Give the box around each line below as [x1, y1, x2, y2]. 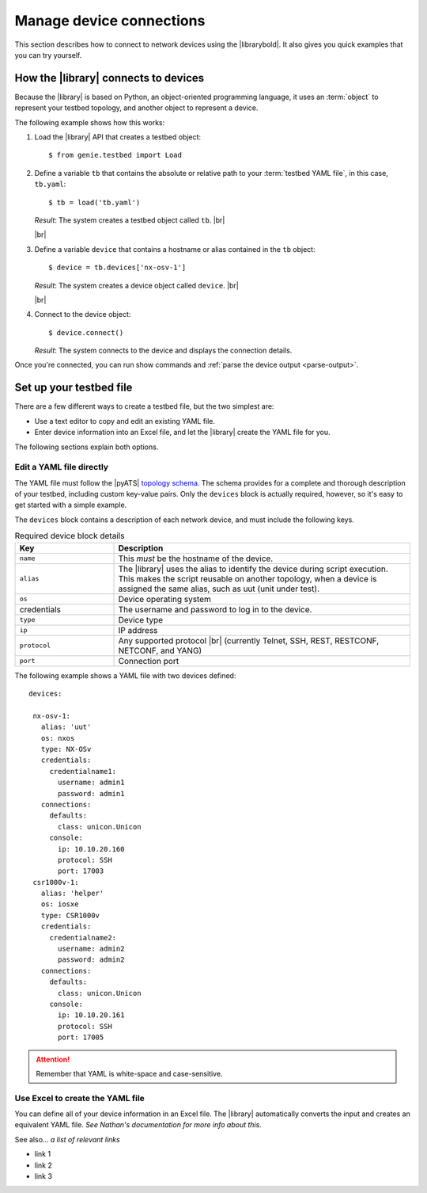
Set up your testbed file [14, 381, 133, 394]
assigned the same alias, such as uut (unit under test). [118, 583, 320, 594]
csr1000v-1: [32, 878, 79, 886]
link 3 [34, 1172, 53, 1181]
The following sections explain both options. [14, 442, 159, 452]
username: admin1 [58, 778, 125, 787]
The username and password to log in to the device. [118, 604, 312, 615]
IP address [118, 624, 158, 635]
